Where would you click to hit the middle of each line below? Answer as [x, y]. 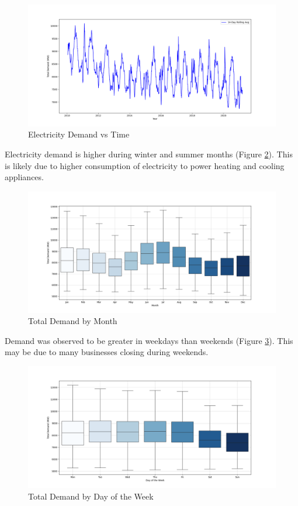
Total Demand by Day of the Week [91, 496]
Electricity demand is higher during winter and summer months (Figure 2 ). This [149, 154]
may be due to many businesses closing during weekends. [107, 352]
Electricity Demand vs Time [79, 134]
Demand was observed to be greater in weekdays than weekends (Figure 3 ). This [149, 340]
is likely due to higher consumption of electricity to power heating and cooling [145, 165]
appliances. [24, 177]
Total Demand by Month [73, 321]
